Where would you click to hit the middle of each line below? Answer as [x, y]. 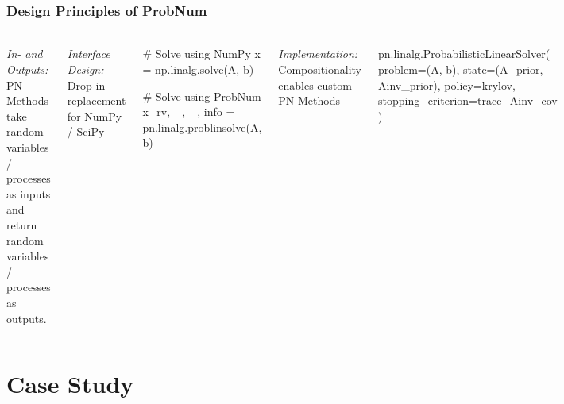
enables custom [315, 85]
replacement [97, 100]
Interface [89, 54]
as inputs [29, 193]
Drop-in [86, 85]
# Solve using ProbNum [202, 96]
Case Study [70, 384]
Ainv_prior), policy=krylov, [446, 85]
